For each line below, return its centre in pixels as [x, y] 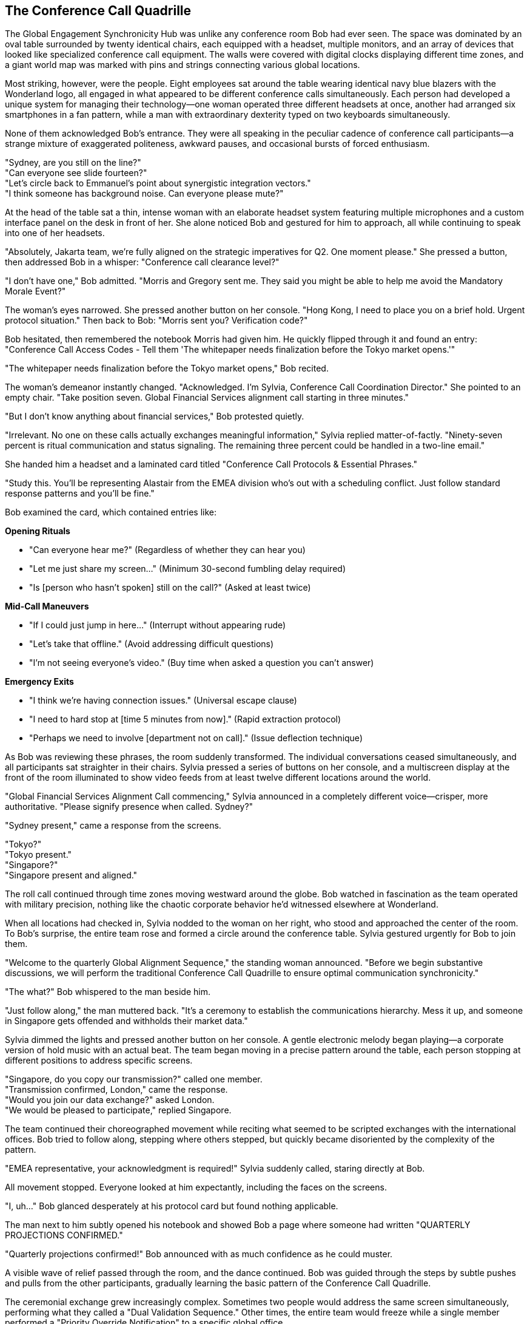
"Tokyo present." [39, 855]
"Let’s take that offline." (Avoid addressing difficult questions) [152, 644]
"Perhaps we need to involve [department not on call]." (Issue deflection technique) [196, 738]
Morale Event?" [35, 291]
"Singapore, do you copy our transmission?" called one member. [134, 1079]
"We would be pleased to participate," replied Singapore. [118, 1110]
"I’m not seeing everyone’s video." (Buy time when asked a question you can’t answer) [202, 663]
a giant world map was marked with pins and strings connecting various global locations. [183, 65]
